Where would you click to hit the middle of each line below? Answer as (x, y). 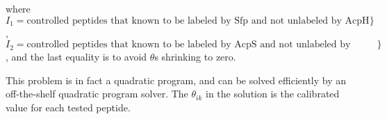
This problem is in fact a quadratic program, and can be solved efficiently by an (176, 80)
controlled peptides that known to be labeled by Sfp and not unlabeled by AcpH (198, 21)
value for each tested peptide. (68, 107)
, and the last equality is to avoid (76, 57)
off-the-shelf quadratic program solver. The (97, 94)
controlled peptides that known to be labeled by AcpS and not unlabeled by (189, 45)
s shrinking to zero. (195, 57)
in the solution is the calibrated (273, 94)
